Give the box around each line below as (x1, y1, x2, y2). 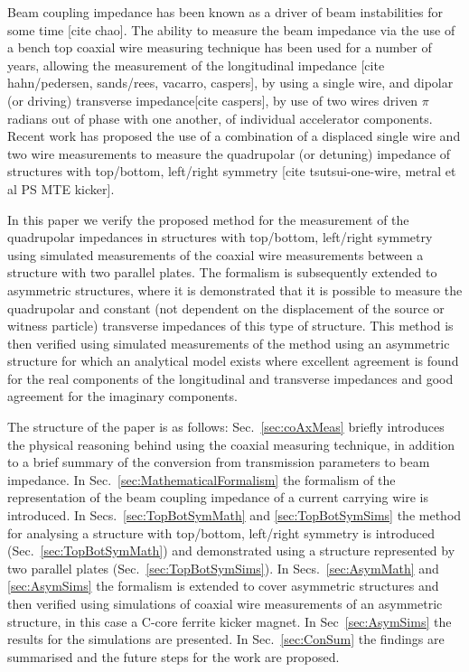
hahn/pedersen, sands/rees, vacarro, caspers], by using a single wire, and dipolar (7, 73, 454, 92)
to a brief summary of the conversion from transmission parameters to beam (7, 453, 430, 471)
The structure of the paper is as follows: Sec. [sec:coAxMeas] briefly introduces (7, 417, 445, 436)
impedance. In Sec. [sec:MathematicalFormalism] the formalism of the (7, 470, 396, 489)
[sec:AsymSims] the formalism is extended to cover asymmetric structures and (7, 576, 439, 595)
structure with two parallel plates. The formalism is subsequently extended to (7, 263, 437, 282)
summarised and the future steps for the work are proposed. (7, 647, 340, 666)
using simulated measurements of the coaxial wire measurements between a (7, 245, 424, 264)
